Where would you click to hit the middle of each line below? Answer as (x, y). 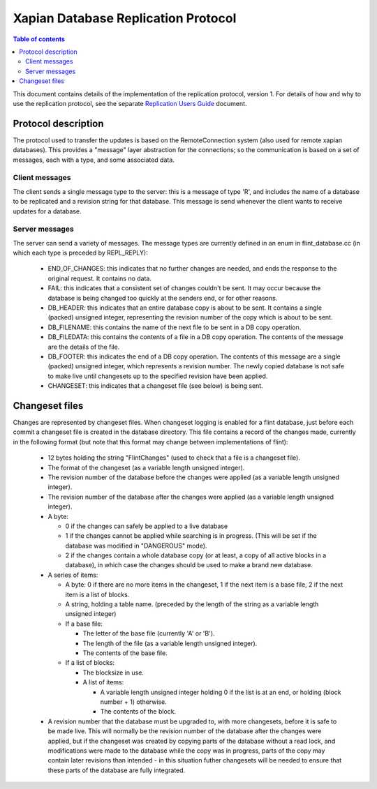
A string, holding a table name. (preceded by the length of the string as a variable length (192, 604)
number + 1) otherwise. (133, 702)
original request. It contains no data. (100, 278)
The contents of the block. (138, 712)
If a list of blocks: (90, 663)
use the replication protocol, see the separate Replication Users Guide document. (130, 103)
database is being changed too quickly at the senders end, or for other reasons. (163, 298)
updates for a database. (47, 211)
